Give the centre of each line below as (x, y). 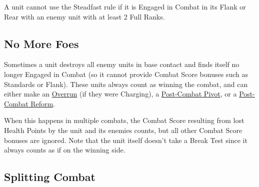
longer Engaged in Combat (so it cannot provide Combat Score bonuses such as (126, 74)
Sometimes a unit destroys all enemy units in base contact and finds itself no (122, 64)
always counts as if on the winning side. (65, 150)
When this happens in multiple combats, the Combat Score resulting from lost (124, 120)
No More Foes (41, 43)
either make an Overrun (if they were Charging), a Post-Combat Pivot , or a (120, 94)
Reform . (43, 103)
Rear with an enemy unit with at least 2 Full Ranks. (84, 16)
